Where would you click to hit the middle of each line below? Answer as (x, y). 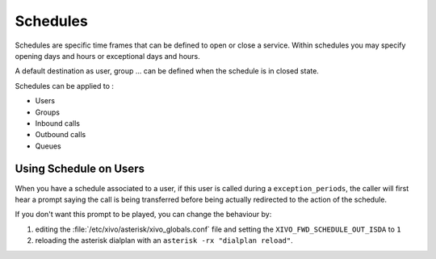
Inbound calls (58, 123)
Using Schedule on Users (80, 169)
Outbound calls (61, 135)
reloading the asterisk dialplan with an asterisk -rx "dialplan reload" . (164, 240)
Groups (48, 112)
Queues (48, 146)
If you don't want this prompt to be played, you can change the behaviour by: (143, 215)
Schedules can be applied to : (65, 86)
